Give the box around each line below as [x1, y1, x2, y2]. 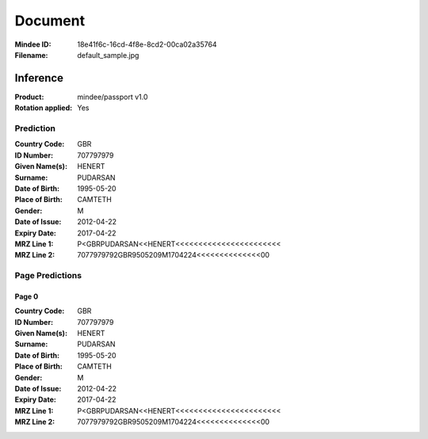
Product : [14, 92, 44, 101]
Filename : [14, 50, 48, 59]
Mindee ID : [14, 40, 52, 49]
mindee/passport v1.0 [77, 92, 148, 101]
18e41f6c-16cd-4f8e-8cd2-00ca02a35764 [77, 40, 217, 49]
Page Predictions [14, 270, 82, 281]
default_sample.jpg [77, 50, 139, 59]
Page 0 [14, 292, 39, 301]
